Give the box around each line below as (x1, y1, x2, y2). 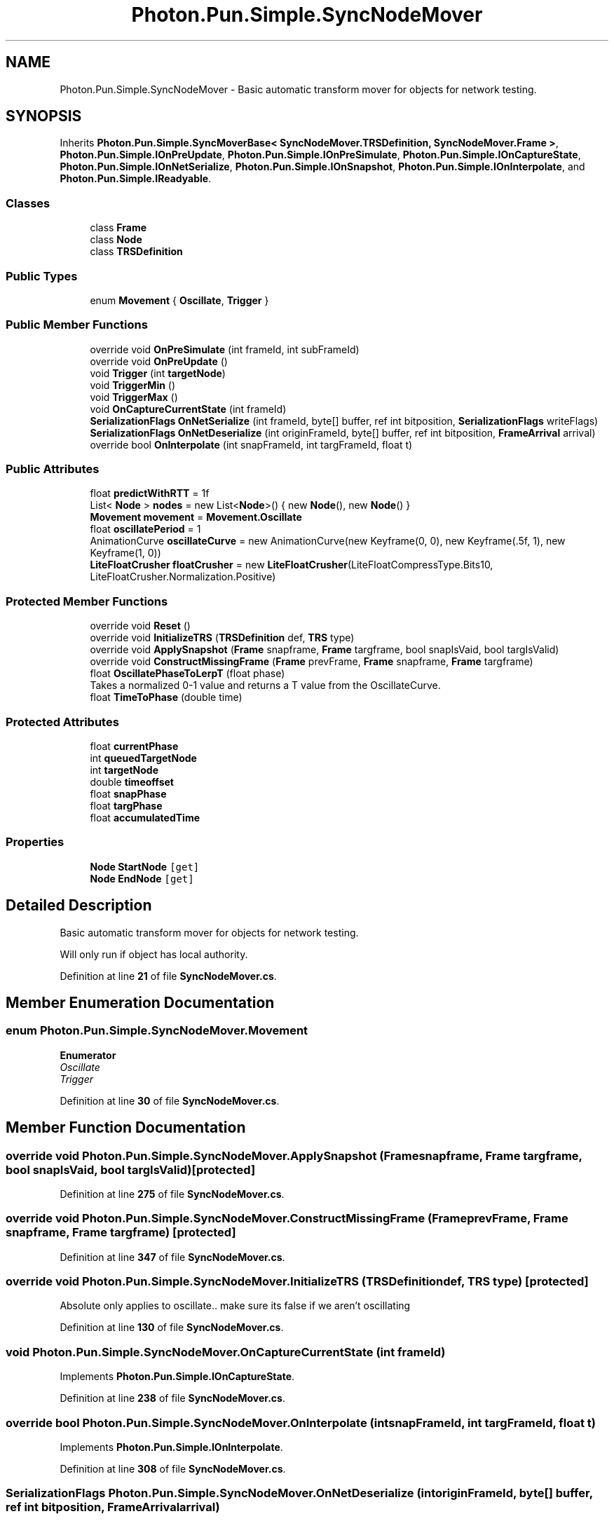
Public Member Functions (6, 318, 148, 332)
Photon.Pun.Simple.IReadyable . (60, 172, 212, 185)
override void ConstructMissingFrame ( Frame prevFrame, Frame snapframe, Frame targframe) (90, 655, 533, 668)
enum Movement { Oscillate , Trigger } (90, 294, 269, 306)
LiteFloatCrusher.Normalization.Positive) (90, 571, 276, 583)
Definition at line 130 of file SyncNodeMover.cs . (60, 1321, 284, 1334)
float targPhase (90, 799, 163, 812)
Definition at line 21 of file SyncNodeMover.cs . (60, 969, 277, 982)
